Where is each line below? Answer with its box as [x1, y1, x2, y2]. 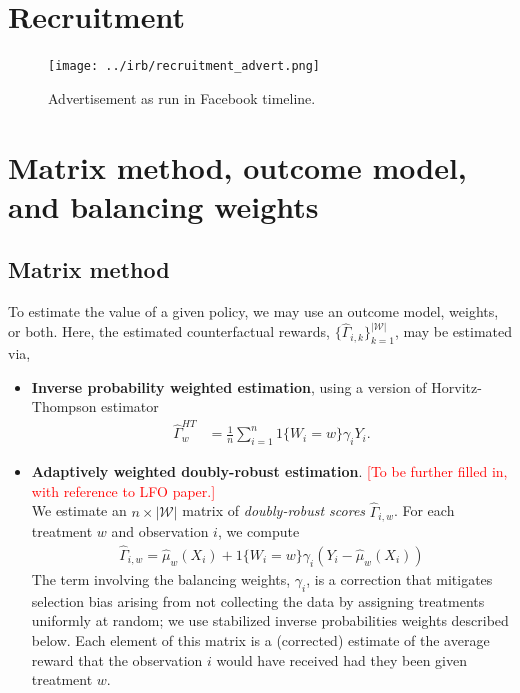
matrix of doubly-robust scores [182, 500, 366, 521]
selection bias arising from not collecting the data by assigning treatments [31, 590, 485, 611]
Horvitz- [431, 376, 482, 397]
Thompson [31, 396, 97, 417]
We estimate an [31, 500, 127, 521]
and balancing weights [8, 185, 319, 226]
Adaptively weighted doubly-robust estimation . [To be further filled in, [31, 461, 508, 482]
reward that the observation [31, 649, 203, 670]
